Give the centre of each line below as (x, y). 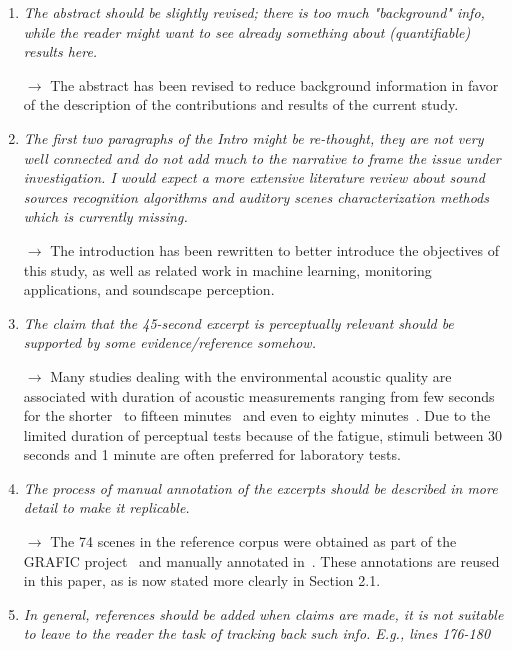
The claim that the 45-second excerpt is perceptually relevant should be (238, 322)
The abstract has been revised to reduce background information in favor (274, 84)
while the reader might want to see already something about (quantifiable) (247, 31)
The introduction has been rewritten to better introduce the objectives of (274, 249)
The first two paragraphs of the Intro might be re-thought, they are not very (253, 137)
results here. (60, 51)
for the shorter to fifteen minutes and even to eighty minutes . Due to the (257, 415)
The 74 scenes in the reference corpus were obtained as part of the (253, 541)
